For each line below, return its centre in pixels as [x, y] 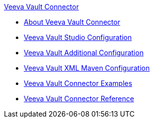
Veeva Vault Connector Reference [79, 99]
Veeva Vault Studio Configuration [78, 37]
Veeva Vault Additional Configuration [84, 53]
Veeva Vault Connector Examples [78, 83]
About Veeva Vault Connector [72, 22]
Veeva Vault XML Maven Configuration [87, 68]
